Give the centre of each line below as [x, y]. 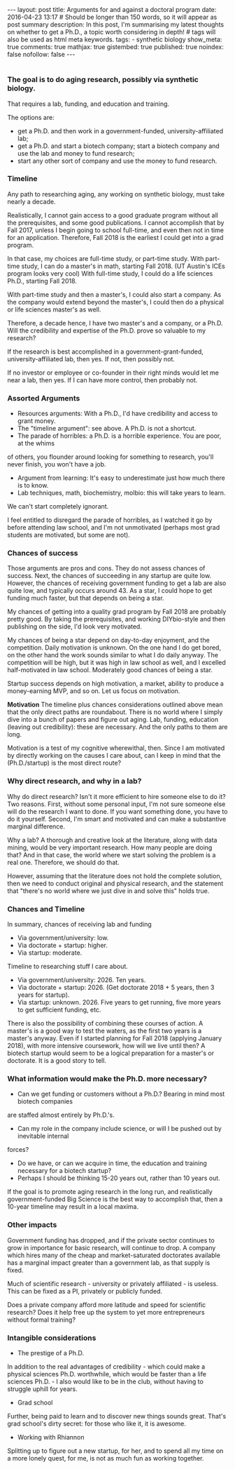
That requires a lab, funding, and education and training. [88, 104]
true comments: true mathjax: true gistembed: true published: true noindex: [115, 47]
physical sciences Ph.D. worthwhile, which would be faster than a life [107, 1374]
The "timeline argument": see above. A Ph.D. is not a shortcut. [107, 429]
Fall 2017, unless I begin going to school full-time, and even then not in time [115, 230]
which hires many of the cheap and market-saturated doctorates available [114, 1255]
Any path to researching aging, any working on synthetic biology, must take [116, 194]
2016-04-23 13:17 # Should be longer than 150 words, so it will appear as [112, 17]
